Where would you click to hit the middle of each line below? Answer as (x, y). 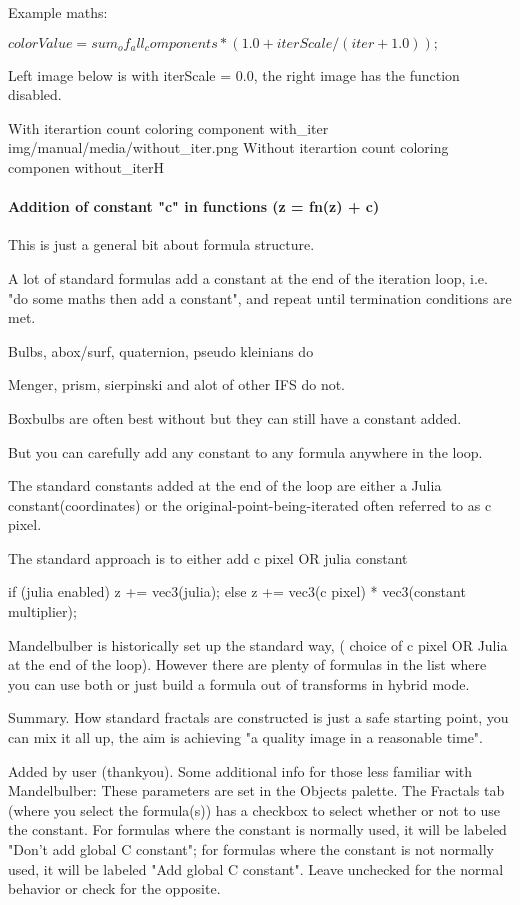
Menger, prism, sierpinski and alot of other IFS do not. (177, 384)
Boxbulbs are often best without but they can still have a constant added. (235, 417)
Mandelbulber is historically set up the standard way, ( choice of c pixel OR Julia (258, 644)
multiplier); (42, 611)
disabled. (35, 94)
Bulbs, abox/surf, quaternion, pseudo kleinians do (161, 350)
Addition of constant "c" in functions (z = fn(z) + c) (194, 206)
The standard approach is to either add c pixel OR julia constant (208, 557)
